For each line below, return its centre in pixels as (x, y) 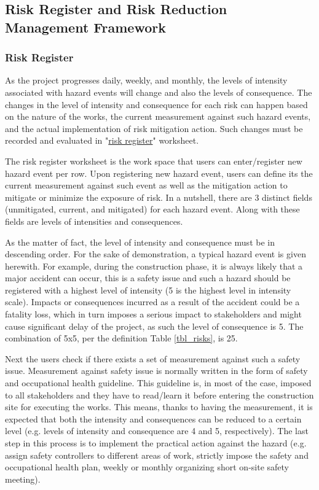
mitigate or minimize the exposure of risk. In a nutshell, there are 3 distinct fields (159, 197)
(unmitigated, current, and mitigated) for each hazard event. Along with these (152, 209)
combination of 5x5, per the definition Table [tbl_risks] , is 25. (121, 338)
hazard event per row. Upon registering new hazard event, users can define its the (159, 173)
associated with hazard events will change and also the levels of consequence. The (159, 92)
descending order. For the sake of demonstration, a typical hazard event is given (156, 254)
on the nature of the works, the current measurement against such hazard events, (158, 116)
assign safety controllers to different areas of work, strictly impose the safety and (157, 455)
